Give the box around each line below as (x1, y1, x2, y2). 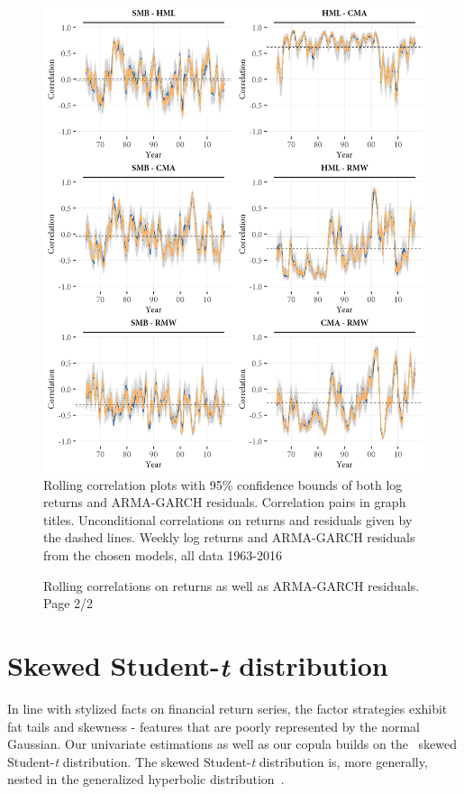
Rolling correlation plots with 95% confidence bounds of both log (43, 475, 403, 494)
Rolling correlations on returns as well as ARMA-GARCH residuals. (43, 576, 420, 595)
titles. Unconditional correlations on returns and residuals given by (43, 510, 413, 529)
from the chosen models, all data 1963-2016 (43, 546, 283, 564)
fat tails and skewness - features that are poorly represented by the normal (7, 716, 421, 735)
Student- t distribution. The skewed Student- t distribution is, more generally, (7, 752, 428, 771)
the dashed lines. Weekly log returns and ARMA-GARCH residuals (43, 528, 415, 547)
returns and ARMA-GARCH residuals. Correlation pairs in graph (43, 493, 406, 512)
